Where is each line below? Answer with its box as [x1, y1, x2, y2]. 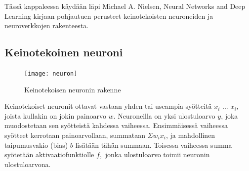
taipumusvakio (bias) [4, 139, 68, 150]
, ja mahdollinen [166, 130, 215, 140]
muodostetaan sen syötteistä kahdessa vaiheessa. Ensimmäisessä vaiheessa [4, 120, 228, 130]
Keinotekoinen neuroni [4, 44, 123, 60]
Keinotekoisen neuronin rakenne [24, 84, 121, 94]
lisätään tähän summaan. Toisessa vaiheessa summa [75, 139, 232, 150]
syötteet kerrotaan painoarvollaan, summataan [4, 130, 145, 140]
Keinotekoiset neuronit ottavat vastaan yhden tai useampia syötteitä [4, 101, 212, 111]
